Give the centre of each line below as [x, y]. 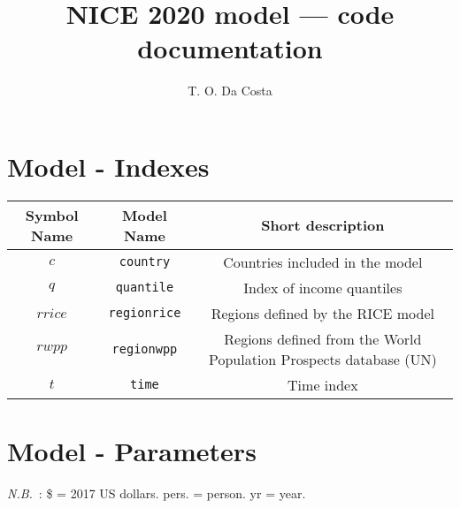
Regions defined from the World [323, 338]
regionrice [145, 313]
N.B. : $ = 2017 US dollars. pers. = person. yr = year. [157, 493]
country [145, 262]
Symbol [52, 215]
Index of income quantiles [323, 287]
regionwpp [145, 349]
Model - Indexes [108, 166]
